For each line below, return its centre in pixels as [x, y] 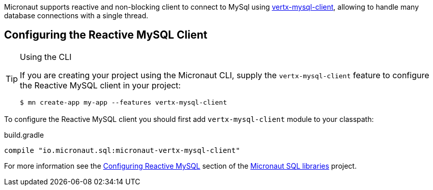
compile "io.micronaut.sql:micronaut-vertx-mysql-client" [122, 150]
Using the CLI [46, 57]
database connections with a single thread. [76, 15]
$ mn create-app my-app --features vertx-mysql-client [123, 102]
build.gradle [24, 135]
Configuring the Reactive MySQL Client [106, 35]
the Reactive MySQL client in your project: [100, 85]
